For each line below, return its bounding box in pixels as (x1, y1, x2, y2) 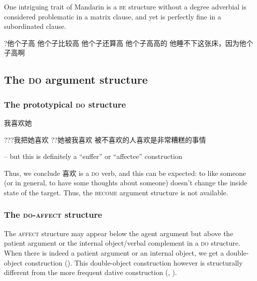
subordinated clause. (4, 21, 67, 31)
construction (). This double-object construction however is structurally (24, 257, 243, 268)
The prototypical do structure (4, 98, 126, 110)
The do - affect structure (4, 208, 102, 221)
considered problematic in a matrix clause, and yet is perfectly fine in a (4, 11, 221, 21)
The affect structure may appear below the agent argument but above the (4, 228, 233, 238)
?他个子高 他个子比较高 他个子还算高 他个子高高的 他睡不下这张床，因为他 (4, 37, 247, 48)
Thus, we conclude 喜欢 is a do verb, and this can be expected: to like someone (4, 167, 246, 178)
